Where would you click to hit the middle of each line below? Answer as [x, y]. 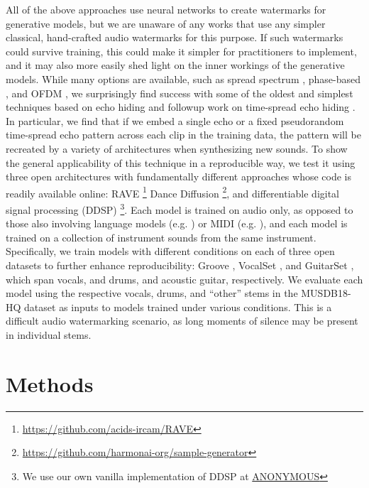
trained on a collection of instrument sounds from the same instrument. [161, 237]
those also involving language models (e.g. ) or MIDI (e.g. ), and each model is [177, 223]
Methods [50, 383]
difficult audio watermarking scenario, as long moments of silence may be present [182, 321]
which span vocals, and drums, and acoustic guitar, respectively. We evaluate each [184, 279]
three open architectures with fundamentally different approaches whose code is [178, 177]
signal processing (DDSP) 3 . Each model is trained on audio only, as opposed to [180, 208]
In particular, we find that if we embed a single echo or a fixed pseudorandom [175, 120]
